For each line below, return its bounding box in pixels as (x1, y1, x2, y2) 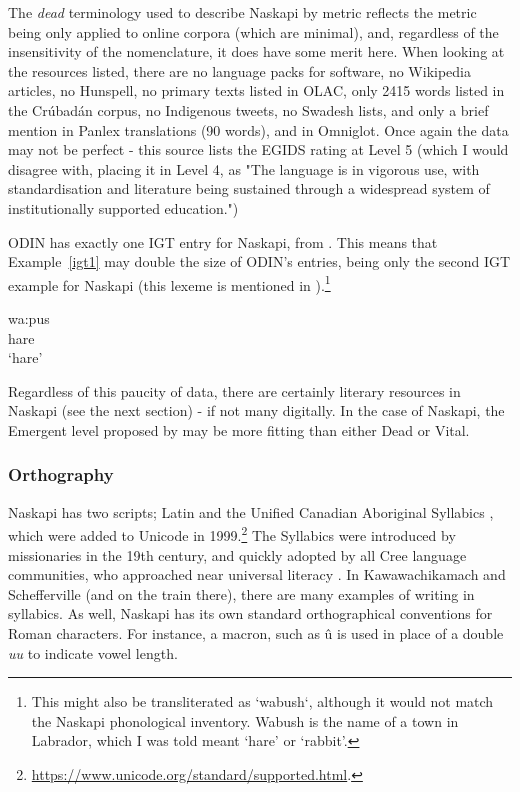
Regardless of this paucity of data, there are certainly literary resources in (8, 380, 461, 401)
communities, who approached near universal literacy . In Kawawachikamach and (8, 564, 506, 585)
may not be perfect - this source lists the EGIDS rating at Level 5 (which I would (8, 139, 509, 160)
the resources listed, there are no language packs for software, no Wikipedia (8, 60, 471, 81)
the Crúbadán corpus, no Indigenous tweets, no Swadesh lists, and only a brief (8, 99, 489, 120)
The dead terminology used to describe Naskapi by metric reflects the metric (8, 2, 477, 22)
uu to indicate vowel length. (8, 642, 178, 663)
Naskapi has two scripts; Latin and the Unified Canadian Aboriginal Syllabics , (8, 501, 494, 522)
